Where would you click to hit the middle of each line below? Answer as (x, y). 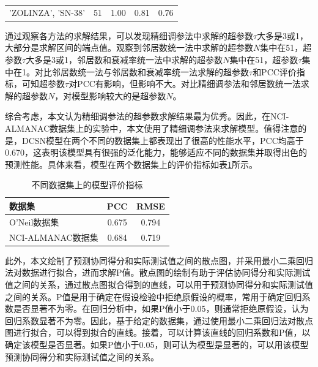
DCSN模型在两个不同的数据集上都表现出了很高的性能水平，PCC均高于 (163, 140)
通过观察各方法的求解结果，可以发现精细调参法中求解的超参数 (129, 35)
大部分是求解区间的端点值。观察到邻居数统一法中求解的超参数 (129, 47)
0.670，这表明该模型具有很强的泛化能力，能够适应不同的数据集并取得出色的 (156, 152)
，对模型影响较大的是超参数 (110, 95)
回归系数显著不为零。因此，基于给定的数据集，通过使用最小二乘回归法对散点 (159, 320)
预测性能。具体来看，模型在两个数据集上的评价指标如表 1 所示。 (131, 164)
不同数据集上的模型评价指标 (87, 185)
